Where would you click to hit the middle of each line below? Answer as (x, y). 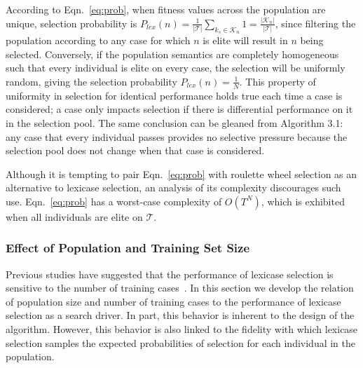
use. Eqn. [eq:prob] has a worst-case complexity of (114, 201)
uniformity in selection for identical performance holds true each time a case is (174, 95)
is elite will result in (245, 40)
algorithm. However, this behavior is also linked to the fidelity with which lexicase (182, 329)
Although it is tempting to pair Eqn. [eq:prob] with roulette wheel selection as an (181, 173)
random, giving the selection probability (91, 81)
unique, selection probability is (71, 23)
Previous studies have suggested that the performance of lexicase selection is (170, 274)
